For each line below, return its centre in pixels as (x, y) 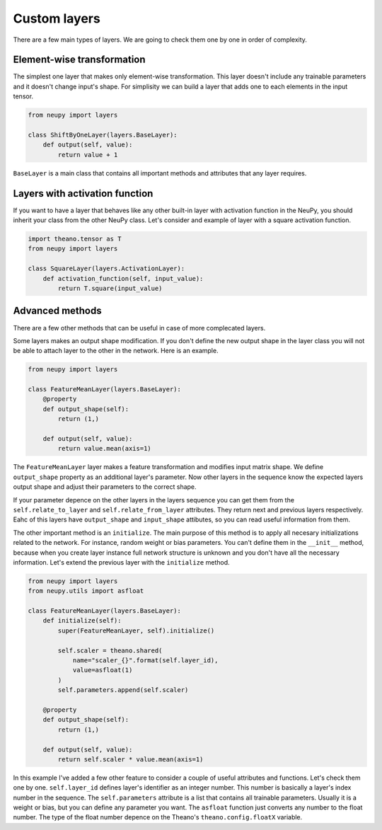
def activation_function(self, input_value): (123, 278)
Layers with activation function (83, 194)
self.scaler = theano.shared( (110, 650)
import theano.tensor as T (75, 239)
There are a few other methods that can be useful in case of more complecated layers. (139, 328)
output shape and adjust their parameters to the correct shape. (105, 487)
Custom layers (57, 18)
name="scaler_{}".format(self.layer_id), (145, 661)
